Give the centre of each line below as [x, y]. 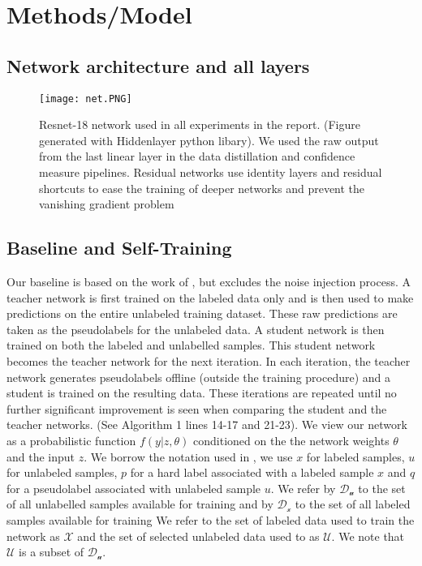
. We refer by [303, 488]
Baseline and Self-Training [119, 248]
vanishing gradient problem [107, 204]
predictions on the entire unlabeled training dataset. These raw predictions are [202, 313]
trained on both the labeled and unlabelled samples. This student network [191, 345]
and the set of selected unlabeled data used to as [198, 536]
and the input [41, 456]
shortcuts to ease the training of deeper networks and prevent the [202, 188]
